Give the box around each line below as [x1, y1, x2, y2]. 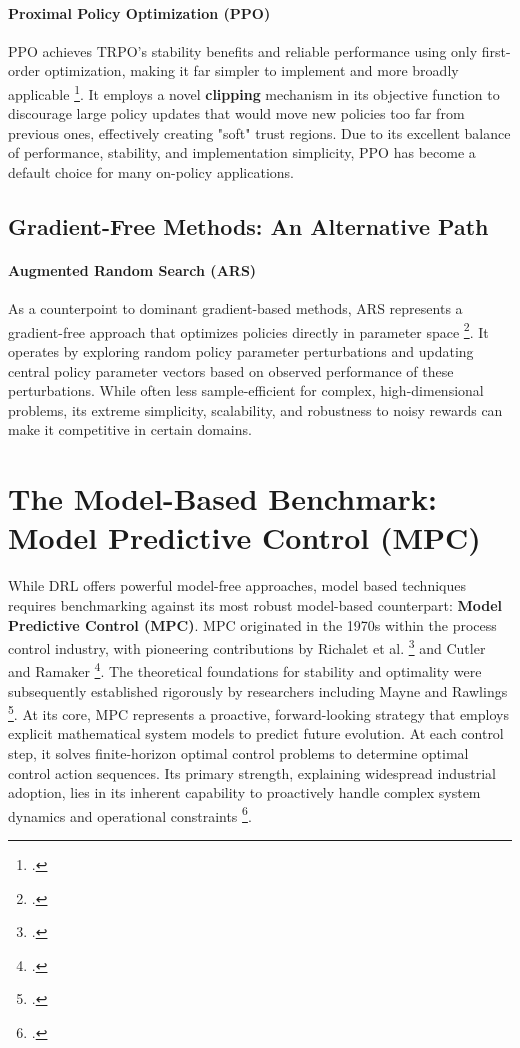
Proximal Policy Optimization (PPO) [8, 2, 271, 23]
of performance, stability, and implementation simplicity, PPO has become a [8, 142, 476, 163]
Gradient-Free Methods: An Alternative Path [8, 211, 489, 241]
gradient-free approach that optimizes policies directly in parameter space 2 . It [8, 318, 489, 342]
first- [481, 40, 511, 61]
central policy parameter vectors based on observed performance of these [8, 360, 454, 381]
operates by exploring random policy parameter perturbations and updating [8, 341, 474, 362]
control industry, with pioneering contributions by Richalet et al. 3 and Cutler [8, 635, 486, 658]
